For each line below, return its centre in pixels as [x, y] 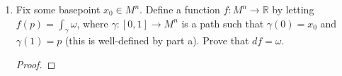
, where [92, 23]
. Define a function [180, 9]
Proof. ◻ [36, 64]
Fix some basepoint [58, 9]
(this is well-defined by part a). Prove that [157, 40]
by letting [293, 9]
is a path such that [223, 23]
